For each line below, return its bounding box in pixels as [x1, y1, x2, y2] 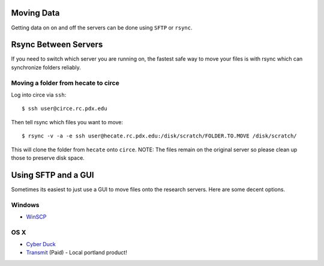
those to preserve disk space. [11, 154, 85, 162]
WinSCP [26, 213, 47, 220]
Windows [11, 201, 40, 209]
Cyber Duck [26, 241, 56, 248]
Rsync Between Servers [11, 40, 103, 50]
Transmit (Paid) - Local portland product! [26, 249, 127, 256]
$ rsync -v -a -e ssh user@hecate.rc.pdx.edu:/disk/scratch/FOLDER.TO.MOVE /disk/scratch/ [22, 133, 297, 139]
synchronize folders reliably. [11, 64, 81, 71]
